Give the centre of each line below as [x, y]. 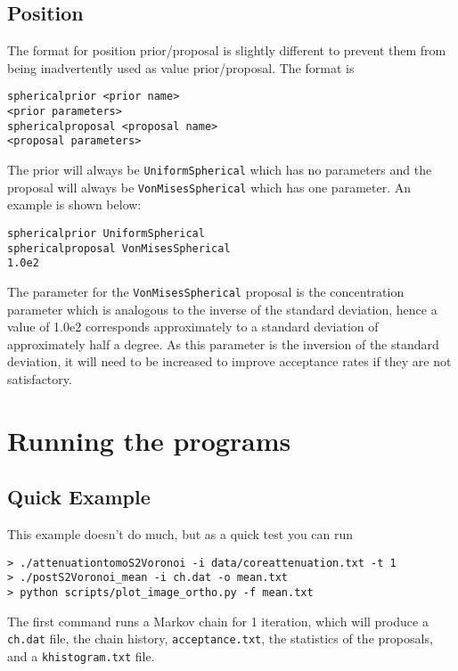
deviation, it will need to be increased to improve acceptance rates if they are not [229, 361]
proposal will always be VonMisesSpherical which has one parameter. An [209, 187]
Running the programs [149, 440]
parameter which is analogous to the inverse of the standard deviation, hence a [222, 309]
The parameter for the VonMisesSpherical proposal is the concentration [206, 291]
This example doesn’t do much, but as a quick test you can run [180, 534]
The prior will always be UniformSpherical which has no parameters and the [220, 170]
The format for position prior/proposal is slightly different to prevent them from [227, 50]
